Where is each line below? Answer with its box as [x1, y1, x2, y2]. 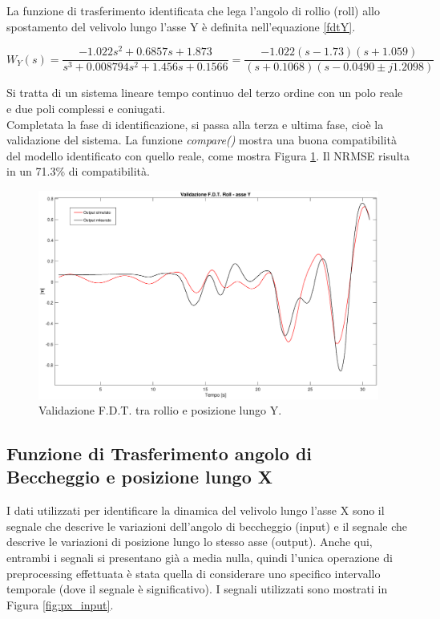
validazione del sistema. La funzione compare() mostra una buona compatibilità [6, 131, 397, 148]
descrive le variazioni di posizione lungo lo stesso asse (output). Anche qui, [6, 533, 373, 550]
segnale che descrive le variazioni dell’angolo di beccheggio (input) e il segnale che [6, 517, 407, 534]
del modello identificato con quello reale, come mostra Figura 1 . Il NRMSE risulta [6, 147, 410, 164]
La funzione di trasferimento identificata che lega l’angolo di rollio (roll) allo [6, 2, 380, 18]
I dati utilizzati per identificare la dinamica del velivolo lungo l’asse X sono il [6, 502, 385, 519]
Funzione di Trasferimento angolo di [6, 441, 313, 466]
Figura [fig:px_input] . [6, 596, 114, 613]
